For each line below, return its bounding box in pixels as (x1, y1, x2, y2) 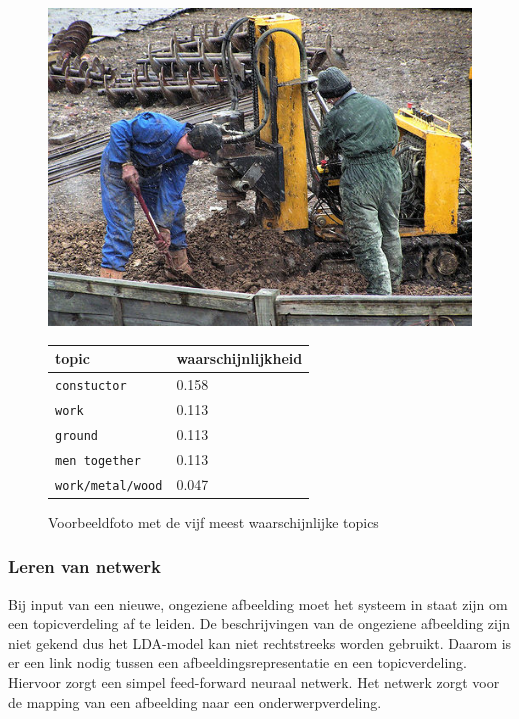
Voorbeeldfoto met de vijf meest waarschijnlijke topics (48, 511, 379, 532)
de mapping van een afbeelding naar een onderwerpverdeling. (8, 691, 382, 712)
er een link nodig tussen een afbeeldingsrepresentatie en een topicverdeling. (8, 652, 467, 673)
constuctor (55, 378, 127, 393)
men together (55, 453, 141, 468)
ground (55, 428, 98, 443)
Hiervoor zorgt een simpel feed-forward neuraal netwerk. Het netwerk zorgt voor (8, 671, 500, 692)
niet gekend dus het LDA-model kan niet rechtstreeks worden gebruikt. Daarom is (8, 632, 512, 653)
